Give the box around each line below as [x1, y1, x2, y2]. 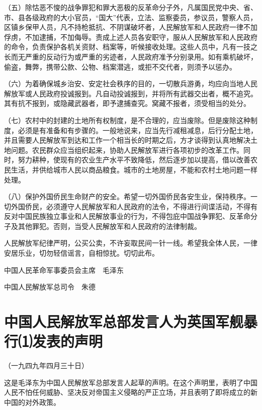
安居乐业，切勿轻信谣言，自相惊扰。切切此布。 [4, 248, 159, 258]
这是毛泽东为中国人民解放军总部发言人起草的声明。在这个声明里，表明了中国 [4, 377, 257, 387]
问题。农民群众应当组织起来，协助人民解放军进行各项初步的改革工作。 [11, 144, 243, 155]
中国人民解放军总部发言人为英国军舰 [4, 311, 244, 332]
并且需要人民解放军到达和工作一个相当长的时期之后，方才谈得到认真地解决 [4, 135, 250, 145]
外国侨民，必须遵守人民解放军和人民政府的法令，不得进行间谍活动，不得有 [11, 201, 257, 211]
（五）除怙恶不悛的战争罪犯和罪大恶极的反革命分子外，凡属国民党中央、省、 [4, 2, 257, 12]
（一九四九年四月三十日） [4, 360, 89, 371]
